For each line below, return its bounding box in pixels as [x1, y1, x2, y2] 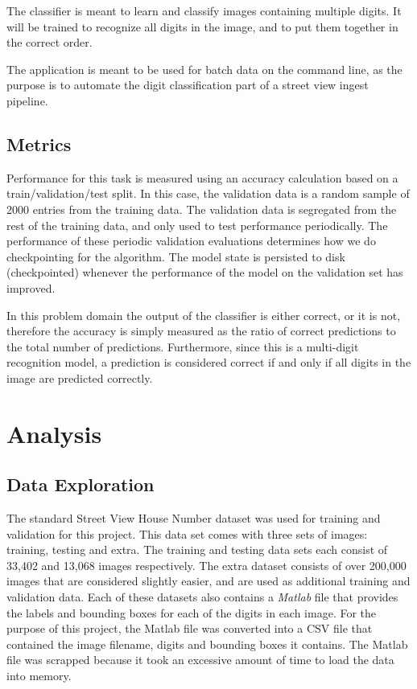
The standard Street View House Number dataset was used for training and [6, 510, 381, 527]
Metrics [6, 131, 72, 156]
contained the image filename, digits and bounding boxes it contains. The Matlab [6, 635, 408, 652]
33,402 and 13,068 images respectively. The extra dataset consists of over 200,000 [6, 556, 407, 573]
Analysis [6, 416, 102, 449]
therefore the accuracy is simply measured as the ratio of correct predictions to [6, 322, 396, 339]
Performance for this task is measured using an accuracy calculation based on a [6, 169, 398, 186]
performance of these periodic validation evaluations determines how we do [6, 232, 376, 249]
